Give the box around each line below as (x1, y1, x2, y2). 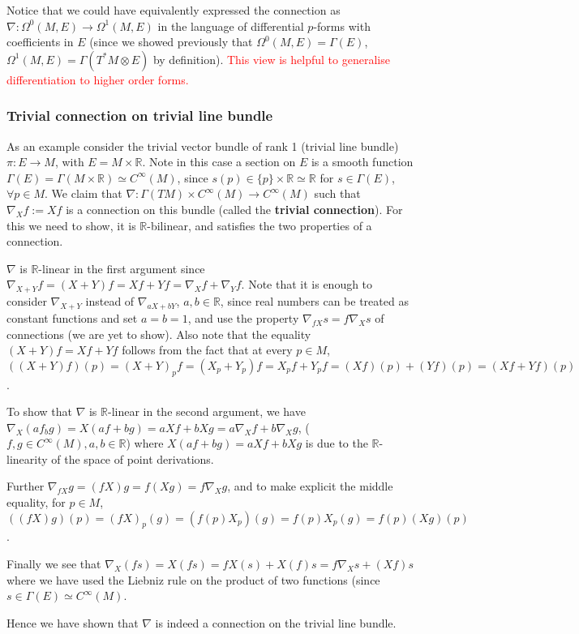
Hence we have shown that (6, 614, 139, 631)
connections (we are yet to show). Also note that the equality (6, 325, 311, 342)
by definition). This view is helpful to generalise (152, 50, 390, 67)
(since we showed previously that (89, 33, 253, 50)
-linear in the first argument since (38, 259, 205, 276)
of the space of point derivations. (51, 450, 214, 467)
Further (6, 478, 45, 495)
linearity (6, 450, 48, 467)
